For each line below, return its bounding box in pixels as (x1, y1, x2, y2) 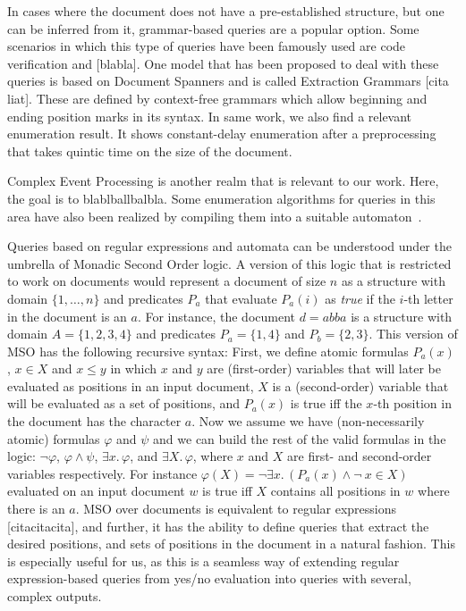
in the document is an (7, 306, 127, 325)
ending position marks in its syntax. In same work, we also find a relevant (7, 106, 412, 125)
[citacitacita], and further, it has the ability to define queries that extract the (7, 516, 429, 535)
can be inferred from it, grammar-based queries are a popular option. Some (7, 19, 419, 38)
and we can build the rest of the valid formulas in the (153, 429, 446, 448)
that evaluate (205, 289, 277, 307)
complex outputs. (7, 587, 102, 605)
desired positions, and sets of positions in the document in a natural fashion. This (7, 534, 455, 553)
